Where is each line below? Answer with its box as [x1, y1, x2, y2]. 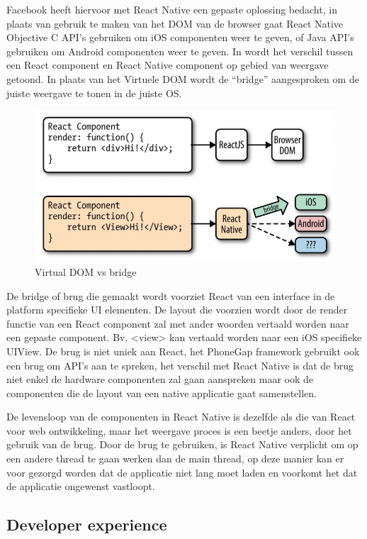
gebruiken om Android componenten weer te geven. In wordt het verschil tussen [6, 43, 354, 58]
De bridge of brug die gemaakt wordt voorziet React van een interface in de [6, 288, 335, 303]
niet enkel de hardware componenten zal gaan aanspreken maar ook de [6, 372, 314, 387]
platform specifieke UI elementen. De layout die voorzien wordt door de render [6, 302, 348, 317]
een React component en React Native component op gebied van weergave [6, 57, 329, 72]
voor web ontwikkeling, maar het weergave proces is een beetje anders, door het [6, 423, 352, 438]
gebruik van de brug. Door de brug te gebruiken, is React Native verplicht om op [6, 437, 358, 452]
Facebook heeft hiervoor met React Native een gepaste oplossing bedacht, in [6, 2, 337, 16]
